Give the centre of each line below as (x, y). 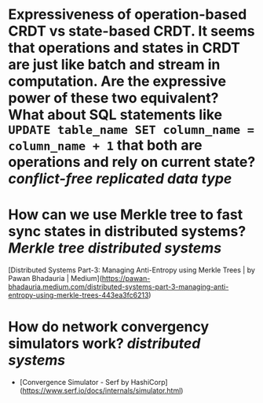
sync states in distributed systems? (127, 232)
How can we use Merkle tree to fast (126, 215)
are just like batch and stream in (114, 65)
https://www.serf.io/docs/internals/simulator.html (102, 390)
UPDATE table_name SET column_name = (131, 130)
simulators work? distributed (104, 344)
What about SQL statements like (115, 115)
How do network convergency (109, 327)
